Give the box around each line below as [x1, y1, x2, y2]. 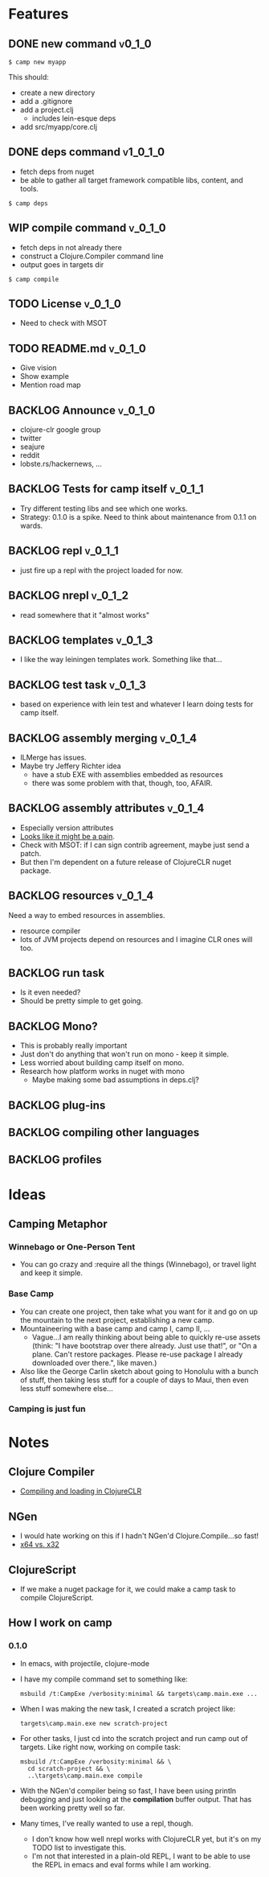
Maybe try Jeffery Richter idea [19, 761, 122, 771]
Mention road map [19, 380, 82, 390]
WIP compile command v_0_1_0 [8, 221, 166, 235]
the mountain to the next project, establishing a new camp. [19, 1315, 214, 1324]
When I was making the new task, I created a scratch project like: [19, 1703, 236, 1714]
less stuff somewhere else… [19, 1383, 114, 1393]
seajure [19, 442, 46, 451]
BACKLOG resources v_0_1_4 [8, 889, 154, 903]
